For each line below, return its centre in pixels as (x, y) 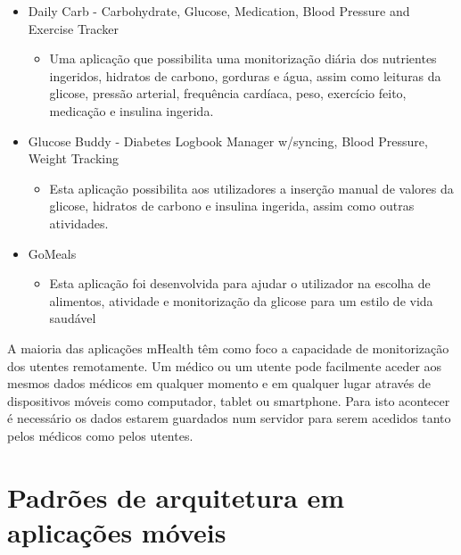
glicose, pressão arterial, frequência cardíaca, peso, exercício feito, (228, 93)
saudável (73, 318)
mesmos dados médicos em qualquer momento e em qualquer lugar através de (219, 383)
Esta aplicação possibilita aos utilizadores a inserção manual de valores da (251, 188)
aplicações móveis (117, 531)
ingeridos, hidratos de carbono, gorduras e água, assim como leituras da (245, 75)
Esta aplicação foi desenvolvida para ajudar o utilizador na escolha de (240, 283)
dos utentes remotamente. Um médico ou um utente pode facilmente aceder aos (225, 365)
